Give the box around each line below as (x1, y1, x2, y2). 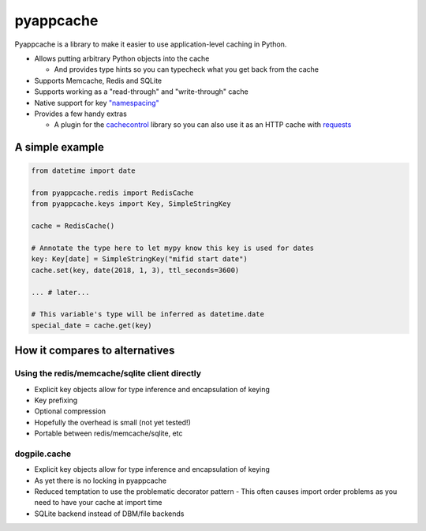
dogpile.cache (14, 448, 71, 459)
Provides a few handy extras (34, 109, 128, 118)
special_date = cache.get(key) (31, 320, 153, 330)
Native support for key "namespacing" (34, 98, 159, 107)
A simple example (14, 140, 104, 154)
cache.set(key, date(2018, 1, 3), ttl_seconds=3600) (31, 265, 240, 275)
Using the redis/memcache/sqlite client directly (14, 368, 201, 379)
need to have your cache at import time (34, 498, 163, 507)
